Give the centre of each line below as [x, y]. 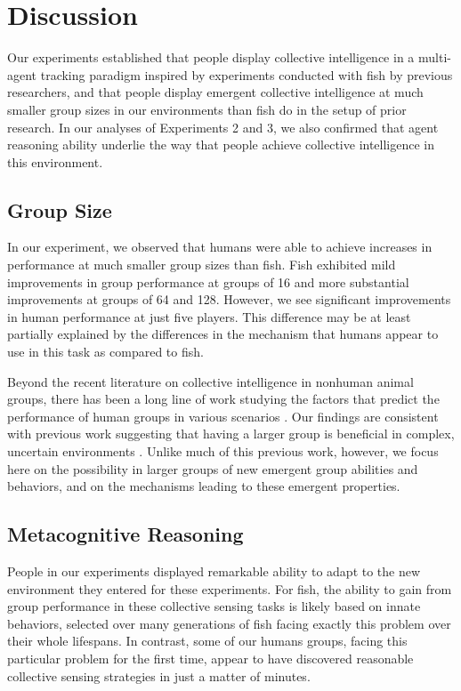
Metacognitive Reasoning [125, 534]
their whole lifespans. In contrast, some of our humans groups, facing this [207, 641]
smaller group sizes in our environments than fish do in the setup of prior [207, 109]
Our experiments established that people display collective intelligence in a [211, 57]
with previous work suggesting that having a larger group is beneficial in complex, [231, 434]
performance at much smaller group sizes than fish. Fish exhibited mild [202, 265]
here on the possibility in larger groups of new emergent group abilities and [213, 468]
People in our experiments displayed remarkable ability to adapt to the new [214, 571]
